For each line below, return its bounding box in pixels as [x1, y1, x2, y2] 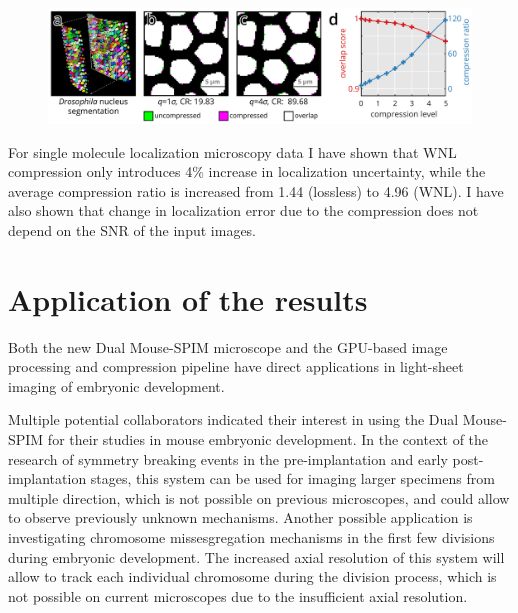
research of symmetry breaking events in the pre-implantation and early [8, 448, 448, 469]
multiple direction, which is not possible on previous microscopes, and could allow [8, 487, 510, 508]
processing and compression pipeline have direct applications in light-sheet [8, 356, 464, 377]
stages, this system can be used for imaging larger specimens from [90, 468, 495, 489]
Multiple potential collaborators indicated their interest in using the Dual [8, 409, 459, 430]
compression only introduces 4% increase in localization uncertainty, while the [8, 161, 486, 182]
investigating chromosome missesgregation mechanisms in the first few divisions [8, 526, 495, 547]
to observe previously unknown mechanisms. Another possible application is [8, 507, 473, 528]
